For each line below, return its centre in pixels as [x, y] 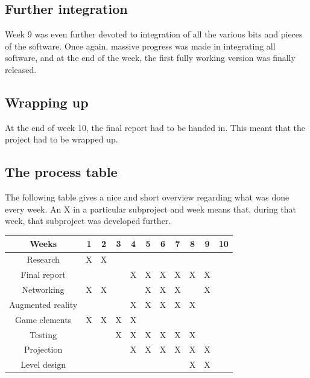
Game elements [43, 319]
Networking [43, 289]
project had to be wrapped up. [62, 139]
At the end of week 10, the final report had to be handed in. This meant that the [155, 127]
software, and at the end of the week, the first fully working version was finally [150, 58]
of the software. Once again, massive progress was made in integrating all [140, 46]
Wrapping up [47, 102]
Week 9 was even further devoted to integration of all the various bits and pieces [154, 34]
